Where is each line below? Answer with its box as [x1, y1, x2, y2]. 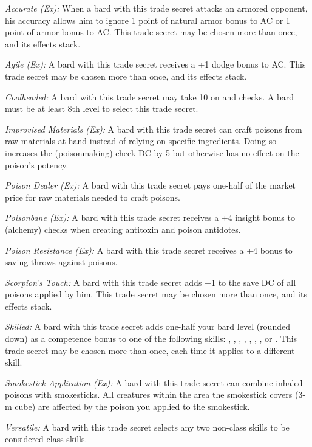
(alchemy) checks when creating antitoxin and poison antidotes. [5, 223, 241, 235]
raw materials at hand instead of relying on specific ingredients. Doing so [5, 134, 277, 147]
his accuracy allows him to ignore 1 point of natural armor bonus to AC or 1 [5, 13, 290, 26]
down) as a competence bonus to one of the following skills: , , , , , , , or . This [5, 332, 297, 345]
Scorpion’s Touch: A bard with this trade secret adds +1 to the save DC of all [5, 275, 296, 288]
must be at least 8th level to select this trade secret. [5, 102, 198, 115]
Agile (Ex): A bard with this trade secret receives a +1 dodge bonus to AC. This [5, 58, 306, 71]
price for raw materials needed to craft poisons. [5, 190, 180, 203]
